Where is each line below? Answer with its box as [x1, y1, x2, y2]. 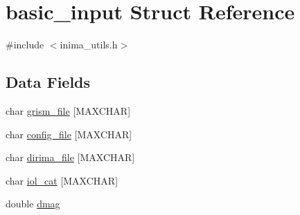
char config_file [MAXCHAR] [6, 127, 132, 141]
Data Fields [6, 71, 91, 93]
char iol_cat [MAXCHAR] [6, 173, 118, 187]
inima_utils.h [60, 37, 118, 52]
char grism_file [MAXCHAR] [6, 103, 131, 118]
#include [6, 37, 44, 52]
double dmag [6, 196, 60, 211]
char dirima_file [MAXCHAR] [6, 150, 135, 165]
